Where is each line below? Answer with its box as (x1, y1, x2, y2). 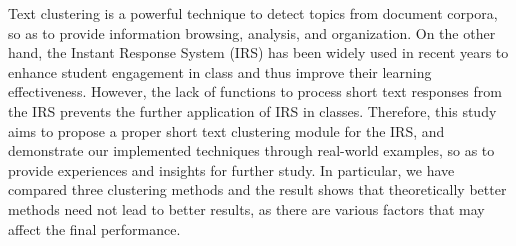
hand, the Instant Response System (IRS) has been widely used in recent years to (8, 42, 509, 63)
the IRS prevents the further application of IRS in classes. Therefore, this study (8, 100, 497, 121)
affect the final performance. (8, 218, 181, 239)
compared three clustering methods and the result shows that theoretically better (8, 179, 507, 200)
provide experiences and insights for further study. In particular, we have (8, 159, 455, 180)
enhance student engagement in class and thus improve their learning (8, 61, 432, 82)
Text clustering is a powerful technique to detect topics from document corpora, (8, 3, 498, 23)
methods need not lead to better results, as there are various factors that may (8, 198, 485, 219)
